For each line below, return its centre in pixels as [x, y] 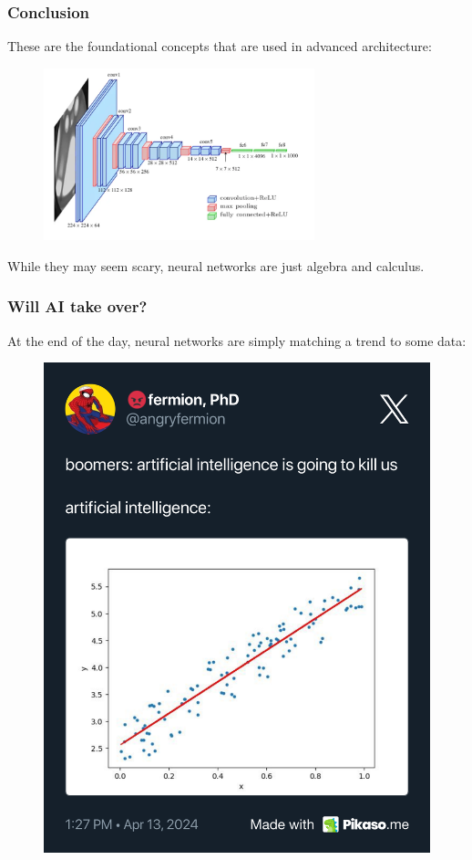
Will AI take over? [77, 306]
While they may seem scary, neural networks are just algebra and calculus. [216, 265]
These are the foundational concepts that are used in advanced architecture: [220, 46]
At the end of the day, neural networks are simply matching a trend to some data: [237, 340]
